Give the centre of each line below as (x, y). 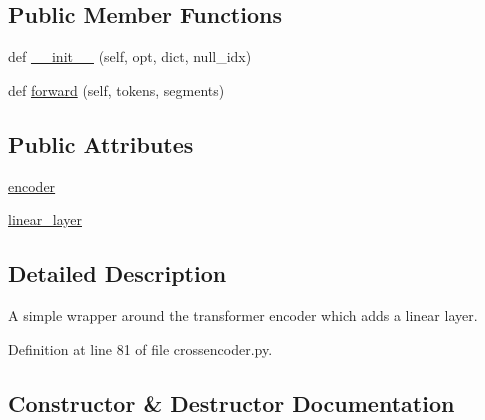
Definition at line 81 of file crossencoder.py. (140, 348)
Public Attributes (101, 143)
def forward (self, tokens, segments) (116, 89)
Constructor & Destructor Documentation (231, 402)
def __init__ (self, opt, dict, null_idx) (130, 56)
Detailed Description (117, 273)
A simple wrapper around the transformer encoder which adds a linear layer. (243, 314)
